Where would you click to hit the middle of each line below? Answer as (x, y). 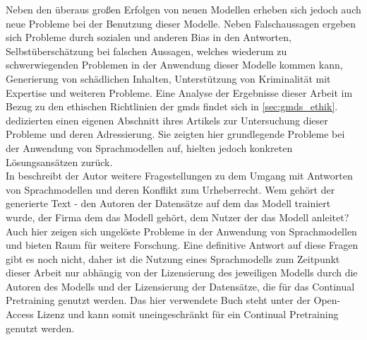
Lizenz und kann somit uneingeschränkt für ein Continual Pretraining (188, 314)
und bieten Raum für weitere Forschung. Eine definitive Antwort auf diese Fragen (182, 245)
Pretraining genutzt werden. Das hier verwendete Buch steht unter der (158, 300)
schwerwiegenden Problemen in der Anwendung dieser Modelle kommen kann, (174, 65)
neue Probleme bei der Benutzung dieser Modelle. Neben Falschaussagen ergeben (181, 23)
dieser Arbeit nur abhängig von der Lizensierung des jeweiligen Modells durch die (182, 272)
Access (20, 314)
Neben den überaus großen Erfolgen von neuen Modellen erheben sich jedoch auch (183, 9)
